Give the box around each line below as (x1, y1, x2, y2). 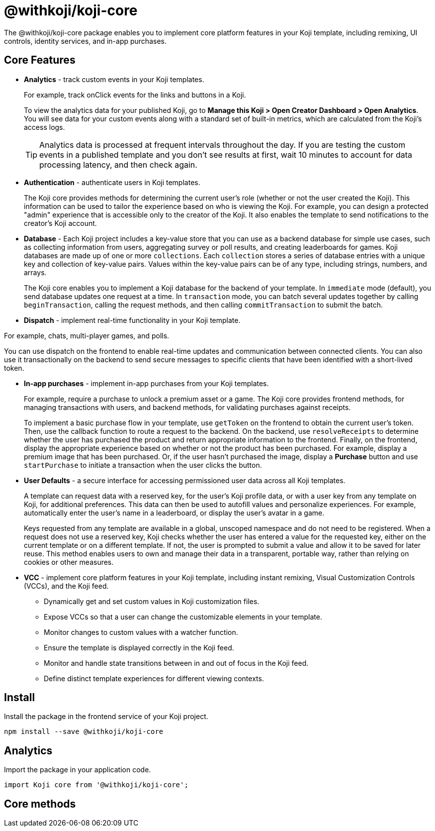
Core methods (4, 797, 76, 810)
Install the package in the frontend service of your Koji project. (4, 712, 208, 721)
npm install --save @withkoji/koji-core (4, 727, 164, 736)
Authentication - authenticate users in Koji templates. (24, 178, 200, 187)
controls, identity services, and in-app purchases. (4, 36, 167, 45)
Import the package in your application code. (4, 765, 151, 774)
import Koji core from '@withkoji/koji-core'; (4, 781, 188, 789)
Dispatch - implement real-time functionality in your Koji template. (24, 315, 241, 324)
